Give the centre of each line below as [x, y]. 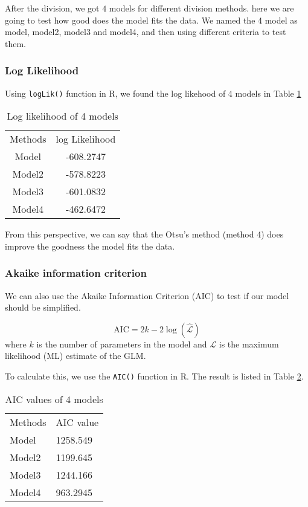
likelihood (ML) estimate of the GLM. [75, 356]
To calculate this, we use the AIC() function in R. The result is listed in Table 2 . [154, 376]
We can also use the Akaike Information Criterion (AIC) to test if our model [147, 295]
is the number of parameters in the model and [122, 344]
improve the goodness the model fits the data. [90, 246]
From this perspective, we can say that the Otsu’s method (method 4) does [144, 234]
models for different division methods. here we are [201, 8]
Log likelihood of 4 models [63, 116]
